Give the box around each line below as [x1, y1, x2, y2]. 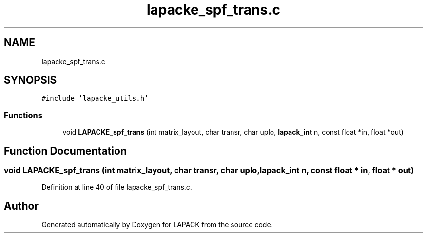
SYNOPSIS [4, 74, 57, 87]
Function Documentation [4, 145, 127, 157]
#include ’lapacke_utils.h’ [41, 94, 149, 103]
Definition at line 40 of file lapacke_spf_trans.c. [41, 183, 192, 192]
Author [4, 200, 39, 212]
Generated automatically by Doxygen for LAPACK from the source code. [41, 220, 273, 229]
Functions [4, 110, 42, 120]
